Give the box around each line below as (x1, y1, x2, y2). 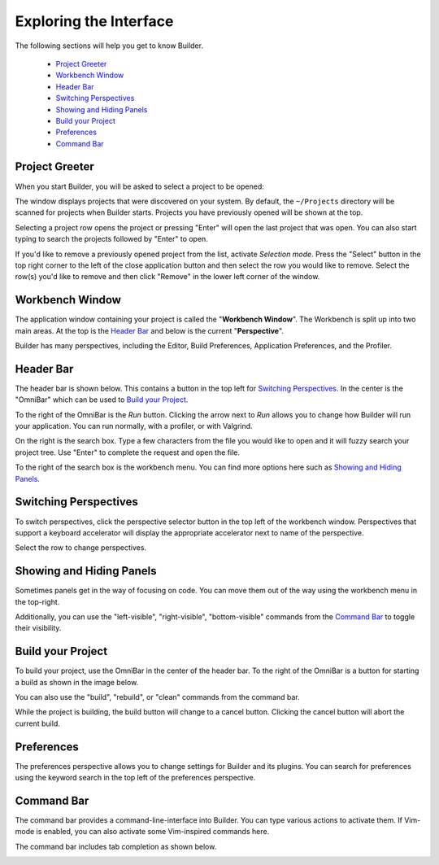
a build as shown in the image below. (15, 677, 139, 687)
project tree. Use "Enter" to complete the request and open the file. (15, 448, 240, 457)
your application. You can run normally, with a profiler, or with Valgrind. (15, 422, 253, 431)
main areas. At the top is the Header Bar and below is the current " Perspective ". (15, 325, 285, 335)
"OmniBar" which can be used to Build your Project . (15, 395, 189, 404)
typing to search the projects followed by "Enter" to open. (15, 234, 209, 244)
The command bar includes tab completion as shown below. (15, 841, 217, 851)
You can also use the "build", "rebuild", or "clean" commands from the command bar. (15, 692, 300, 702)
